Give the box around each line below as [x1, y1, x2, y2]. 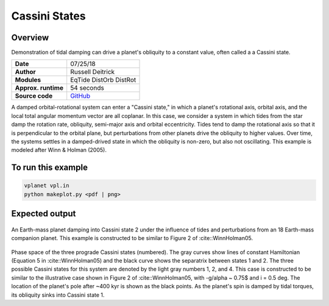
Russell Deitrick [70, 68, 115, 76]
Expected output [11, 208, 76, 219]
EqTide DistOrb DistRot [70, 76, 136, 84]
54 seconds [70, 84, 105, 92]
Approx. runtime [15, 84, 64, 92]
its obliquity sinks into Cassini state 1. [11, 291, 105, 299]
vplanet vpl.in [24, 182, 69, 189]
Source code [15, 92, 53, 100]
